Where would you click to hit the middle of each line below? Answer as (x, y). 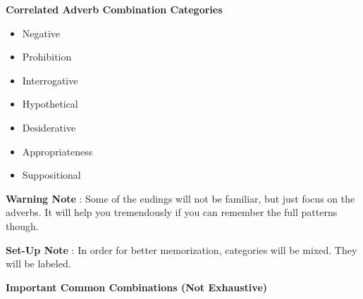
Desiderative (49, 127)
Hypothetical (50, 104)
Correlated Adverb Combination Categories (114, 9)
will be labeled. (38, 263)
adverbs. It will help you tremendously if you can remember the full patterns (172, 212)
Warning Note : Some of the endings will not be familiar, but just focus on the (180, 198)
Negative (41, 33)
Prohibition (47, 57)
